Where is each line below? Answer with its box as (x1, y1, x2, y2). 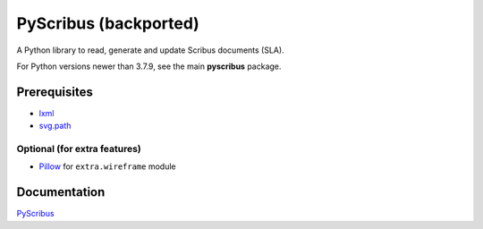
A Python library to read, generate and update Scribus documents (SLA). (16, 45, 285, 55)
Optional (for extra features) (16, 143, 142, 155)
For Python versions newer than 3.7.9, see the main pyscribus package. (16, 61, 282, 72)
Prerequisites (16, 84, 93, 99)
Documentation (16, 184, 106, 200)
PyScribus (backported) (16, 13, 200, 33)
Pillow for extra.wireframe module (38, 161, 176, 172)
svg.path (38, 121, 72, 131)
